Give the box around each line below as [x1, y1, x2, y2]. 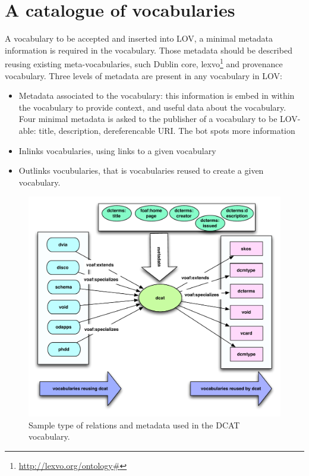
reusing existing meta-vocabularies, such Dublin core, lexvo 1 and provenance [5, 56, 283, 70]
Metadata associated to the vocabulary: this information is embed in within [18, 89, 295, 102]
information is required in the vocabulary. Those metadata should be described [5, 43, 292, 56]
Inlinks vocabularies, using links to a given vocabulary [18, 144, 216, 156]
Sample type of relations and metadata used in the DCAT [29, 418, 240, 431]
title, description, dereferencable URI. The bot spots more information [39, 124, 295, 136]
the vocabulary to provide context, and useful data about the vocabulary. [18, 101, 286, 113]
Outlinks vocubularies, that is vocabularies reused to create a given [18, 164, 264, 177]
